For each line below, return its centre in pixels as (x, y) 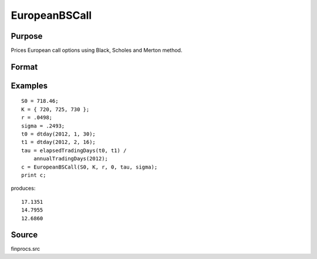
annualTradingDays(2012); (71, 159)
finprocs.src (26, 249)
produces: (23, 189)
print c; (34, 175)
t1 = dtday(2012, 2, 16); (59, 142)
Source (24, 235)
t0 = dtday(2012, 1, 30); (59, 134)
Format (24, 67)
